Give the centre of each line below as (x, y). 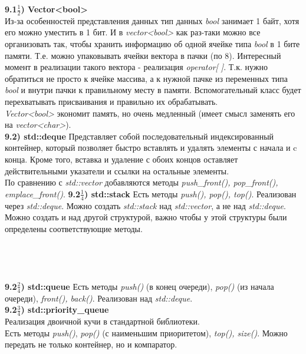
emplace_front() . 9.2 (43, 193)
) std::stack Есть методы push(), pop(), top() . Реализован (190, 193)
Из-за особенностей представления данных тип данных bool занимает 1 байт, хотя (152, 20)
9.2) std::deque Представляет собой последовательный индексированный (139, 136)
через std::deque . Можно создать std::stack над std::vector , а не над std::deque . (145, 205)
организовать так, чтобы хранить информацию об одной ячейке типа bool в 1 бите (152, 44)
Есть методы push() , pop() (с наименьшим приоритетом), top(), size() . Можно (146, 333)
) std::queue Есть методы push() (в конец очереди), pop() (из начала (147, 286)
